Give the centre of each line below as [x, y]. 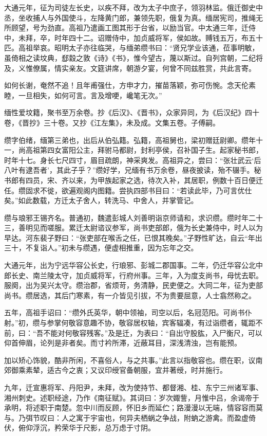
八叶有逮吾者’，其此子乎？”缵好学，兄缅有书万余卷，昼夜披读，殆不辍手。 [129, 170]
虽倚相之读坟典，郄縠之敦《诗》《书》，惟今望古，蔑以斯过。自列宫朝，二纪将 [133, 57]
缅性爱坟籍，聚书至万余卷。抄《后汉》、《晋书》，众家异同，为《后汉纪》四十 [132, 112]
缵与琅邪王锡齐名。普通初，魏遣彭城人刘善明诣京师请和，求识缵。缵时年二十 [133, 217]
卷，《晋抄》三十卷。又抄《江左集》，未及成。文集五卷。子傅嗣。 [112, 122]
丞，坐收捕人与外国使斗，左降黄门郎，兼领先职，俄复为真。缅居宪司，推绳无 [133, 17]
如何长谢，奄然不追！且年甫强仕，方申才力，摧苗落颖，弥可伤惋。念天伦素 [130, 85]
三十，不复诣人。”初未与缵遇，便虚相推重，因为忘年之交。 [101, 248]
